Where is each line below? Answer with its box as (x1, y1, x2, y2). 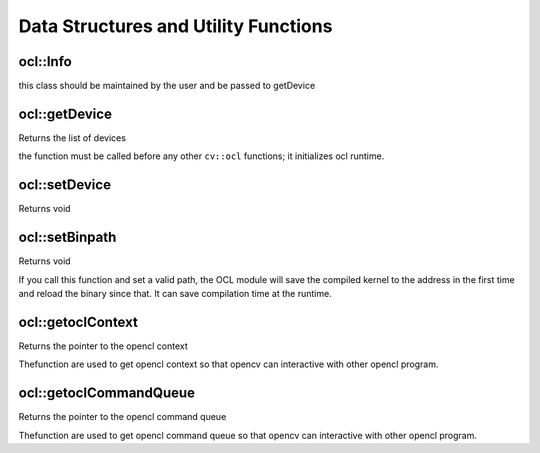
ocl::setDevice (18, 176, 112, 194)
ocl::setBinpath (18, 229, 117, 246)
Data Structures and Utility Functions (18, 15, 333, 37)
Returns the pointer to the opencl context (18, 340, 189, 352)
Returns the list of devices (18, 131, 127, 144)
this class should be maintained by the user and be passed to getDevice (18, 80, 316, 92)
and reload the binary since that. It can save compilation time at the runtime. (18, 287, 332, 299)
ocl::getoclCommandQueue (18, 385, 195, 402)
